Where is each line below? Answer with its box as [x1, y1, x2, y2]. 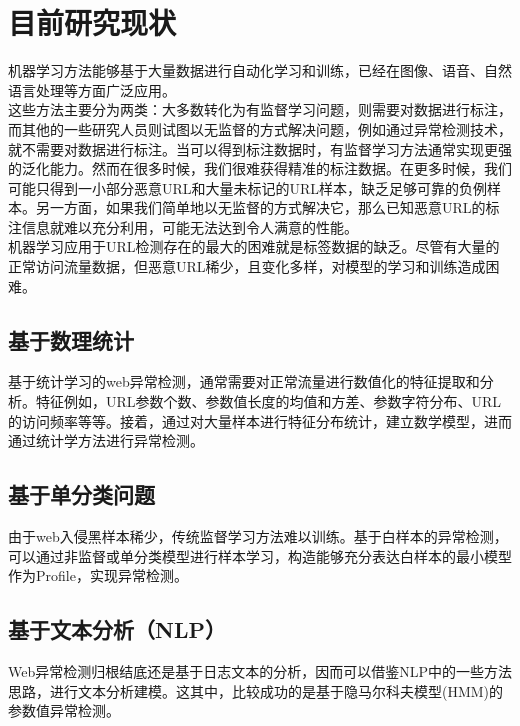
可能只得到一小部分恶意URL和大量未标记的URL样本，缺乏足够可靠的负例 [8, 177, 488, 198]
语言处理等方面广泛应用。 [8, 79, 176, 100]
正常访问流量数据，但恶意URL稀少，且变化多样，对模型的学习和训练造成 [8, 256, 486, 277]
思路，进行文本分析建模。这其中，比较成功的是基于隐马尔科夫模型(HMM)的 [8, 680, 504, 701]
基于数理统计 [8, 324, 134, 355]
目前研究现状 [8, 2, 177, 43]
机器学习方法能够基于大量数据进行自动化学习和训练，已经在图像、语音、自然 [8, 60, 512, 81]
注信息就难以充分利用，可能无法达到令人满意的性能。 [8, 216, 358, 237]
